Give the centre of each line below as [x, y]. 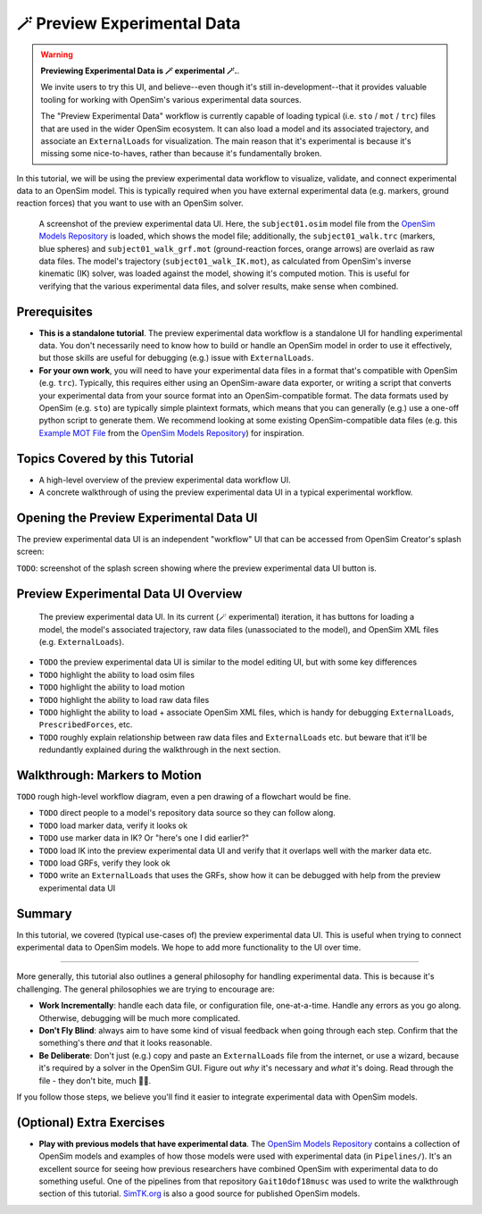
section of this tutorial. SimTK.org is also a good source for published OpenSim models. [199, 1193]
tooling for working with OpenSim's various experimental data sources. [171, 99]
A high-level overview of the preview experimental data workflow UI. [165, 480]
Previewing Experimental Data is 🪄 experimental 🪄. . [140, 71]
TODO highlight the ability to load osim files [117, 674]
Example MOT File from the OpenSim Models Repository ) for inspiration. [172, 432]
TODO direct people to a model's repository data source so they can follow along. [187, 813]
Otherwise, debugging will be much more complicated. [140, 1017]
